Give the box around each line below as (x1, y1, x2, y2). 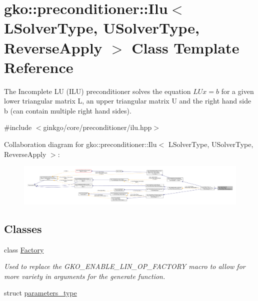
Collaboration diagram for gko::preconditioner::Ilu (4, 139, 157, 149)
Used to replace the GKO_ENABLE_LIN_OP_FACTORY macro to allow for (4, 261, 245, 271)
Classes (4, 220, 42, 236)
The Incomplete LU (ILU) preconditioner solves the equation (4, 85, 191, 96)
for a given (221, 85, 254, 96)
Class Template (131, 37, 239, 57)
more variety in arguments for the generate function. (4, 270, 165, 281)
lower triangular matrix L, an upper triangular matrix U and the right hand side (4, 95, 251, 106)
